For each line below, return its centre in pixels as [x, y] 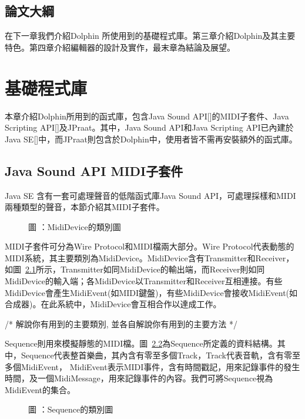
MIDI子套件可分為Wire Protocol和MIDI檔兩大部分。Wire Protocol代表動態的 [150, 246]
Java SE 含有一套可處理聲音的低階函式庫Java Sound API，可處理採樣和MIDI [150, 195]
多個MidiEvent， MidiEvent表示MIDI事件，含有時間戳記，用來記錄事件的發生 [152, 366]
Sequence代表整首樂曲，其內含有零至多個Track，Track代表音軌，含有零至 [160, 355]
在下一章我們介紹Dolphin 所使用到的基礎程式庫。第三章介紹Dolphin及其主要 [150, 36]
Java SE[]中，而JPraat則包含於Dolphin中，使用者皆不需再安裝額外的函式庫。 [151, 139]
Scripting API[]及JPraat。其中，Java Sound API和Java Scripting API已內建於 [149, 127]
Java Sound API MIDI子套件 [94, 170]
